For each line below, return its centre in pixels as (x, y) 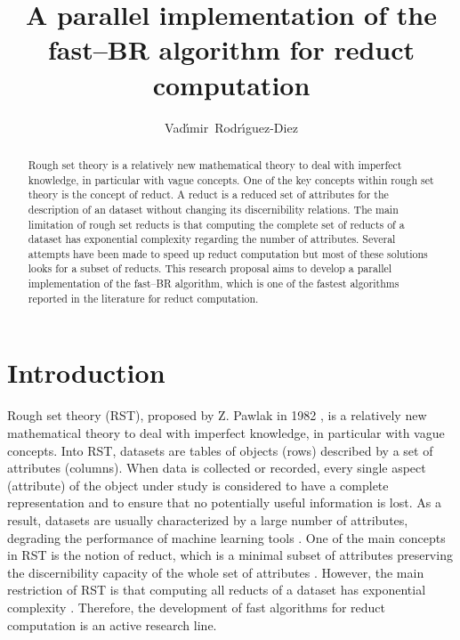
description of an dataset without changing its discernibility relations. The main (213, 209)
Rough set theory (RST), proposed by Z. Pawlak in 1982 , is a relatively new (217, 415)
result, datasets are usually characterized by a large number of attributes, (208, 519)
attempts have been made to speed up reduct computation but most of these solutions (228, 253)
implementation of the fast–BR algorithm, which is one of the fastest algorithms (214, 284)
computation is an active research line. (112, 624)
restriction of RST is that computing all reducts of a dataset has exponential (217, 590)
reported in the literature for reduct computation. (143, 298)
